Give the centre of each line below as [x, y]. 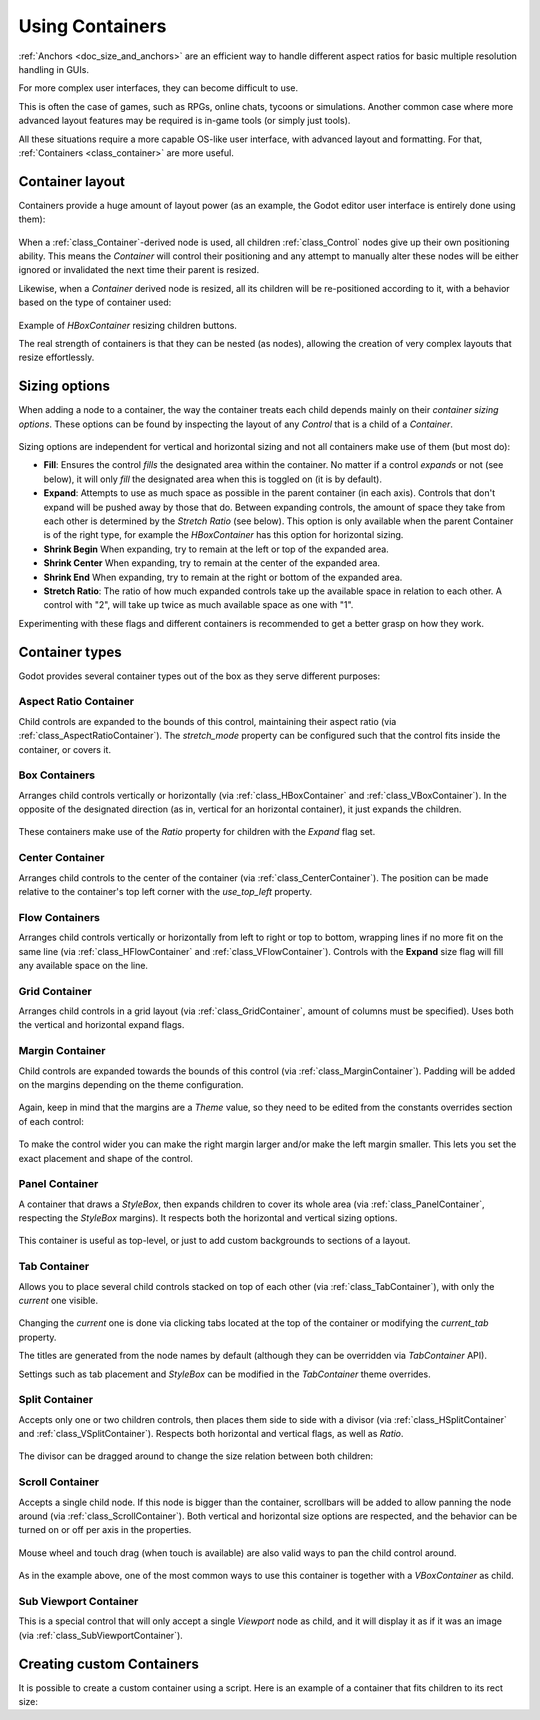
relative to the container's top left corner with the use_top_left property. [165, 891]
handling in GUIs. [54, 69]
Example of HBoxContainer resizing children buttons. [127, 325]
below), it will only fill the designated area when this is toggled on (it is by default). [212, 479]
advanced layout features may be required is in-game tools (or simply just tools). [184, 121]
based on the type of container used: [95, 302]
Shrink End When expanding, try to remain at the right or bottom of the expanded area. [223, 577]
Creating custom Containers [108, 1663]
